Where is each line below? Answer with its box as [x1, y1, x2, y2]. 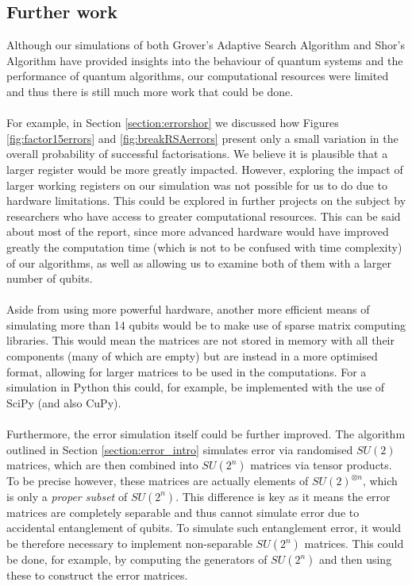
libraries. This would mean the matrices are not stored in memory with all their [6, 332, 395, 349]
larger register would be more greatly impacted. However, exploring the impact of [6, 160, 403, 177]
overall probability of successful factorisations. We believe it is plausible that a [6, 145, 388, 162]
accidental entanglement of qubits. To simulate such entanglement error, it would [6, 519, 401, 536]
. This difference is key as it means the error [175, 488, 391, 504]
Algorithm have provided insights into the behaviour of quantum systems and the [6, 52, 403, 68]
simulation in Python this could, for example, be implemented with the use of [6, 379, 385, 395]
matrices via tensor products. [250, 457, 392, 473]
